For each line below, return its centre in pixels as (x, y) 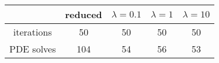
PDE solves (33, 49)
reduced (84, 14)
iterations (32, 32)
